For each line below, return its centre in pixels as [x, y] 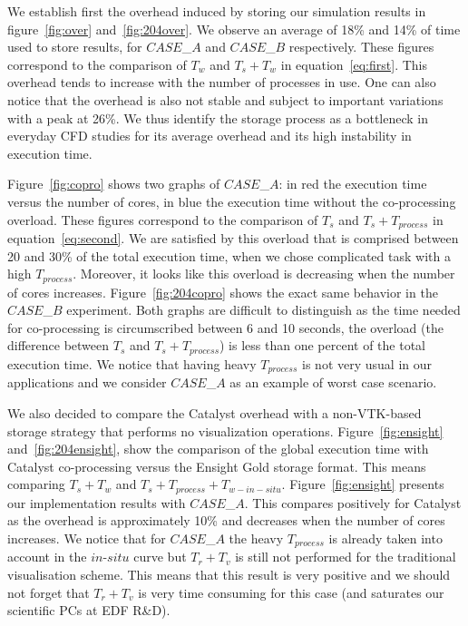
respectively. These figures [361, 47]
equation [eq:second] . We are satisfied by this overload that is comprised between [233, 237]
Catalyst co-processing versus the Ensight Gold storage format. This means [217, 466]
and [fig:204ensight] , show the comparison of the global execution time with [218, 449]
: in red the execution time [353, 184]
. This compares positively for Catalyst [353, 502]
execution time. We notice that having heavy [132, 363]
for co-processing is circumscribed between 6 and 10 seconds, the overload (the [225, 327]
